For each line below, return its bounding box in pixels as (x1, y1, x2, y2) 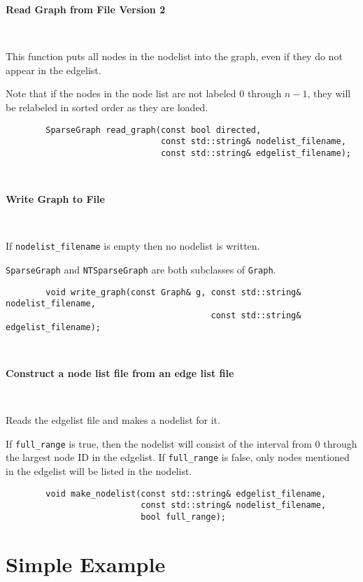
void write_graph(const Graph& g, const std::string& (45, 287, 301, 297)
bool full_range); (141, 511, 226, 522)
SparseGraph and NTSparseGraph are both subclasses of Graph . (6, 262, 276, 276)
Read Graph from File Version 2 (6, 2, 166, 16)
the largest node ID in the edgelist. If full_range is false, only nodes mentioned (6, 450, 350, 464)
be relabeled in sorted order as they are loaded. (6, 99, 208, 114)
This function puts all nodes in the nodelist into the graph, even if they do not (6, 49, 343, 64)
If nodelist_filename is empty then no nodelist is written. (6, 239, 260, 253)
